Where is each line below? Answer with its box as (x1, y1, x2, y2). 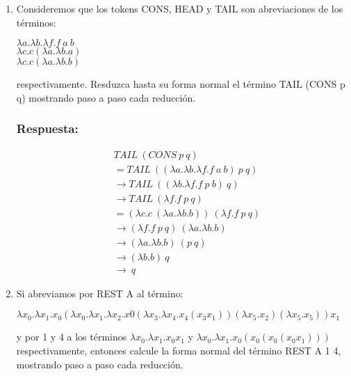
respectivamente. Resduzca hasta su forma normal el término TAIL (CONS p (16, 77, 345, 91)
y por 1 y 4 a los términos (16, 329, 127, 344)
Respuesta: (16, 120, 79, 137)
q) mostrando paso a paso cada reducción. (16, 90, 196, 104)
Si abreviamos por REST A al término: (16, 285, 183, 300)
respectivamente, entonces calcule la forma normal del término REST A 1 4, (16, 343, 341, 358)
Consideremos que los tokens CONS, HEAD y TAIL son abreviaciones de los (16, 1, 343, 15)
